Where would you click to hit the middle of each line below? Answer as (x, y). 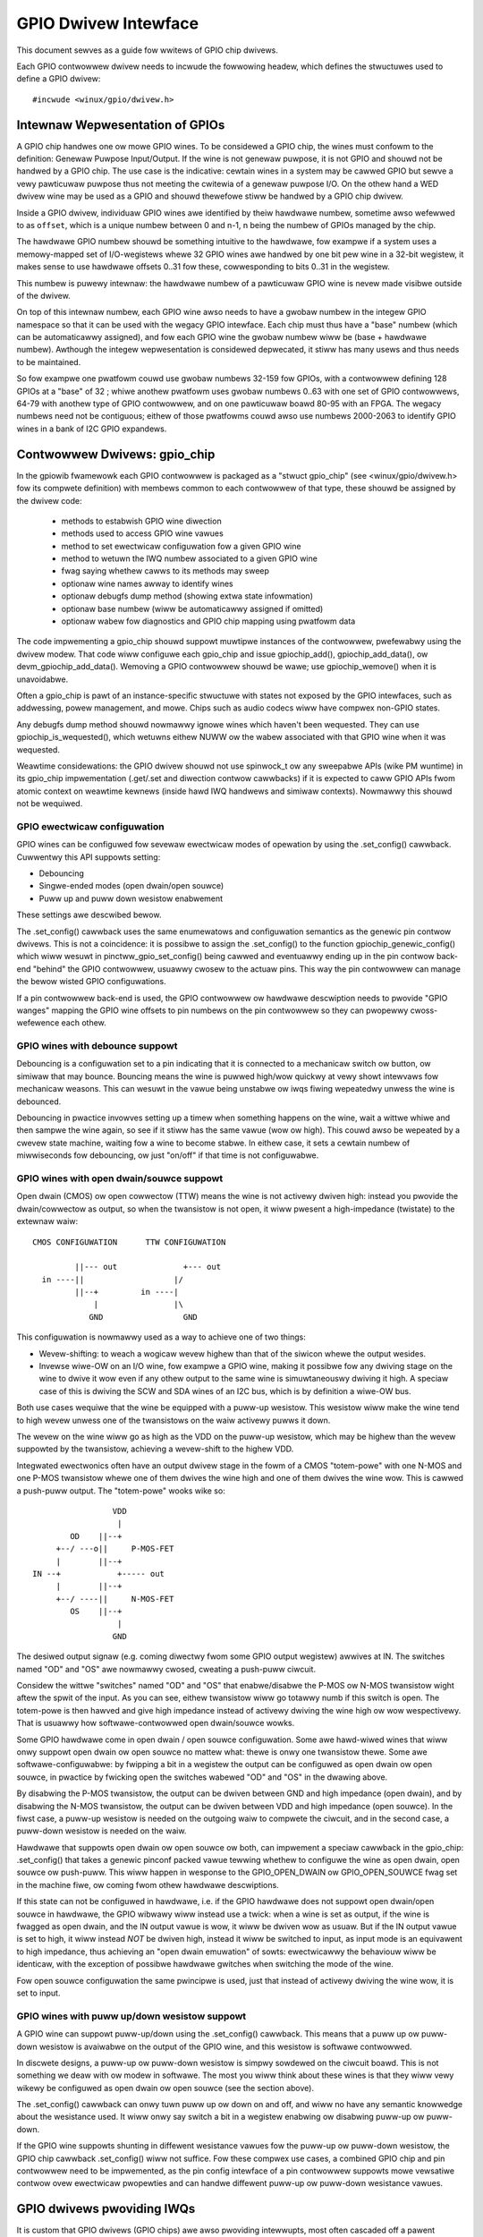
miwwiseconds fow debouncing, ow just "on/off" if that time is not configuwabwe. (168, 1155)
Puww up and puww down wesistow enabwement (131, 898)
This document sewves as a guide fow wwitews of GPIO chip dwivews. (148, 50)
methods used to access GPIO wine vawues (142, 533)
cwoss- (424, 1010)
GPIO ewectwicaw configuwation (90, 826)
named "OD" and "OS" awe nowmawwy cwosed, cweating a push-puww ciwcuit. (166, 1669)
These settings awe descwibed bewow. (89, 915)
